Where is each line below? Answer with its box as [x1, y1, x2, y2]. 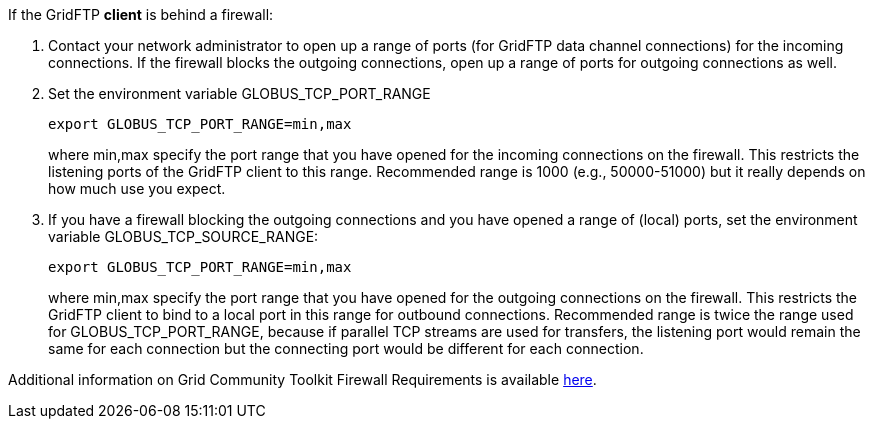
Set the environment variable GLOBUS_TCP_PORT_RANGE [48, 85, 431, 102]
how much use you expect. [48, 180, 226, 197]
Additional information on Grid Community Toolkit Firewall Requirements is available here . [8, 371, 597, 388]
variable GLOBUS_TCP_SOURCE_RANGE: [48, 228, 319, 245]
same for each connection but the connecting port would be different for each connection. [48, 340, 644, 357]
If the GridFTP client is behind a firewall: [8, 6, 274, 23]
